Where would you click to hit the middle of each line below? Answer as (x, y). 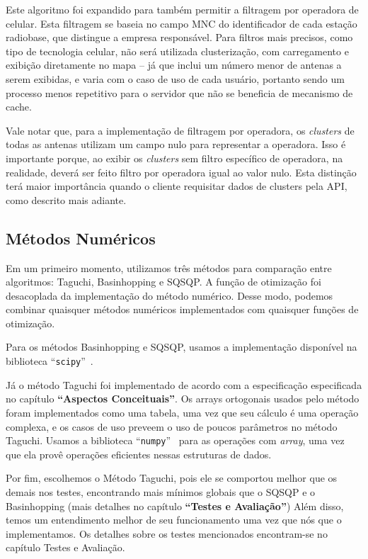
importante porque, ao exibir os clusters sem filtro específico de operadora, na (174, 158)
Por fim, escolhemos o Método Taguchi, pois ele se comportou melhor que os (172, 478)
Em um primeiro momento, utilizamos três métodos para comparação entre (169, 267)
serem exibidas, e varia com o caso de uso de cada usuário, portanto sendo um (175, 78)
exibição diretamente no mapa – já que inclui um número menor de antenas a (174, 65)
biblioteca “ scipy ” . (50, 361)
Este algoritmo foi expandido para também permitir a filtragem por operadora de (182, 9)
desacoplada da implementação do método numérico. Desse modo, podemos (169, 295)
